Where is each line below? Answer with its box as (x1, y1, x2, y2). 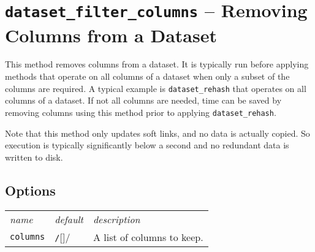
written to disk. (5, 150, 63, 163)
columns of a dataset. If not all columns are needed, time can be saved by (5, 94, 282, 107)
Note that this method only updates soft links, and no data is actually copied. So (5, 126, 310, 139)
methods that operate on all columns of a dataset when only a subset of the (5, 70, 290, 83)
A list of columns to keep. (93, 229, 203, 244)
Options (5, 180, 56, 199)
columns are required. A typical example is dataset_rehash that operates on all (5, 82, 306, 94)
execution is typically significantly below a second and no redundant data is (5, 139, 289, 151)
